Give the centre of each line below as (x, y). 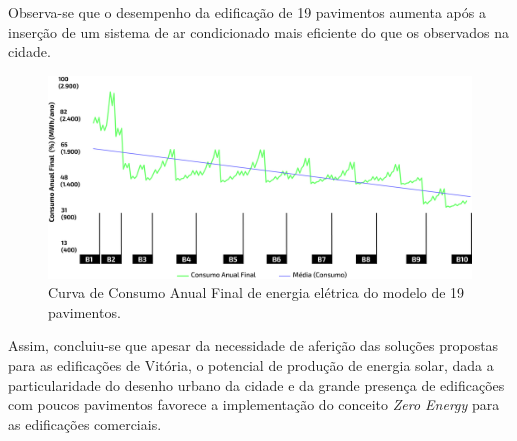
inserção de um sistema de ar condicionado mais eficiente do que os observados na (259, 31)
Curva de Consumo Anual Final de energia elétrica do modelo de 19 (256, 292)
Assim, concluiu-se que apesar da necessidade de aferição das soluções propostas (253, 345)
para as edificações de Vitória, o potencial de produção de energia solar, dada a (251, 365)
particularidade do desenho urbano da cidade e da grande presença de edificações (256, 384)
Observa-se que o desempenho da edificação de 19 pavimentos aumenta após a (247, 12)
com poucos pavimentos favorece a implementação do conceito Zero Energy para (254, 404)
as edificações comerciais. (85, 423)
